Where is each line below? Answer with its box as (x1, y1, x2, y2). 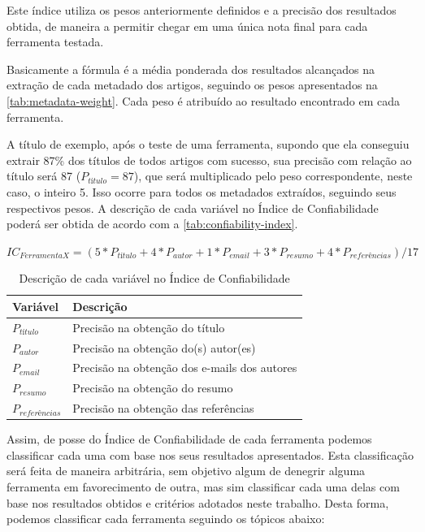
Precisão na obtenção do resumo (72, 379, 233, 396)
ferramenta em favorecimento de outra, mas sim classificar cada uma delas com (7, 478, 400, 495)
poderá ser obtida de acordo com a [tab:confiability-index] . (7, 215, 298, 232)
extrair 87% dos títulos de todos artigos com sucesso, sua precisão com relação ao (7, 151, 412, 168)
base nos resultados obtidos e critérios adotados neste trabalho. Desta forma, (7, 494, 389, 511)
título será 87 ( (7, 167, 81, 184)
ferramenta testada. (7, 33, 104, 50)
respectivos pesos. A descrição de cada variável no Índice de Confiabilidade (7, 199, 379, 216)
